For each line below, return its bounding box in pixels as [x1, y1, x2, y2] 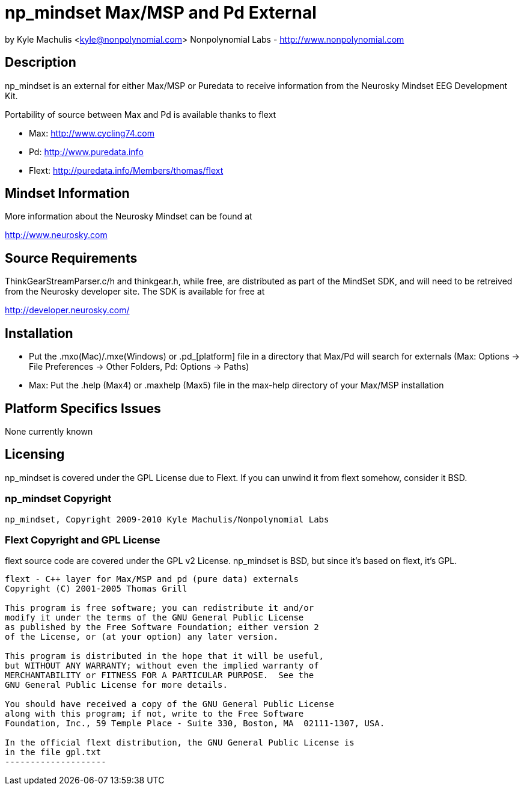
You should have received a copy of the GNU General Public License [5, 699, 334, 709]
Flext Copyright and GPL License [5, 533, 160, 546]
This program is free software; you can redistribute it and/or [5, 603, 314, 613]
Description [5, 55, 76, 70]
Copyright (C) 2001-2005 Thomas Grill [5, 584, 187, 594]
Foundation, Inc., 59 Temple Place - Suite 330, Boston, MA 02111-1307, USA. [5, 718, 385, 729]
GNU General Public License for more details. [5, 680, 228, 690]
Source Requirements [5, 250, 138, 266]
